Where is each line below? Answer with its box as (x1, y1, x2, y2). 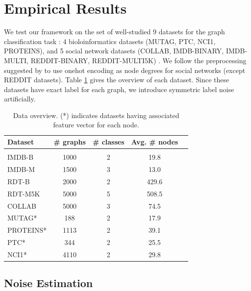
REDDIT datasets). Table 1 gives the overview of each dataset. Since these (4, 74, 229, 85)
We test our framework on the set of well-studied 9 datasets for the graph (4, 26, 225, 37)
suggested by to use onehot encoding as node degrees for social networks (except (4, 65, 246, 75)
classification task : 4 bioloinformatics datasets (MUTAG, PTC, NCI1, (4, 36, 216, 46)
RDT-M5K (7, 188, 40, 198)
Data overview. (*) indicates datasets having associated (13, 110, 179, 120)
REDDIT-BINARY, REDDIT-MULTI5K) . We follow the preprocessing (30, 55, 247, 65)
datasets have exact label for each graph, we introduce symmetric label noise (4, 84, 234, 94)
